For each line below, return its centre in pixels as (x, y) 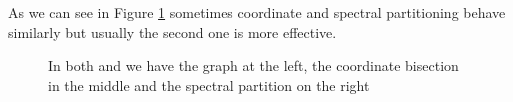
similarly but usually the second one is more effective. (172, 31)
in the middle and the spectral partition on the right (209, 84)
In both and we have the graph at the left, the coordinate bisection (253, 65)
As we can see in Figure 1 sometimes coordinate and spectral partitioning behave (257, 12)
